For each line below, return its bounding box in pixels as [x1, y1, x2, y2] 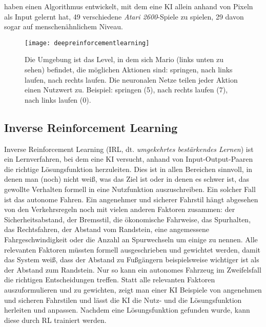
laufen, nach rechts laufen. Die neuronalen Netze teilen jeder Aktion [25, 74, 238, 85]
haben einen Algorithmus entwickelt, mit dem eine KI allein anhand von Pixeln [4, 1, 253, 11]
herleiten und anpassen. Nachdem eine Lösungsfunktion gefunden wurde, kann [4, 304, 250, 315]
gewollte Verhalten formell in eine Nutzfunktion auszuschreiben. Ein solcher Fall [4, 183, 256, 194]
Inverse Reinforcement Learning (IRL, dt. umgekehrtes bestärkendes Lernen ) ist [4, 143, 254, 154]
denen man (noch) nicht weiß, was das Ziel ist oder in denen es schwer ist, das [4, 174, 250, 184]
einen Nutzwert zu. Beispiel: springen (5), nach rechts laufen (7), [25, 84, 228, 95]
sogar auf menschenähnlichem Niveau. [4, 21, 123, 32]
